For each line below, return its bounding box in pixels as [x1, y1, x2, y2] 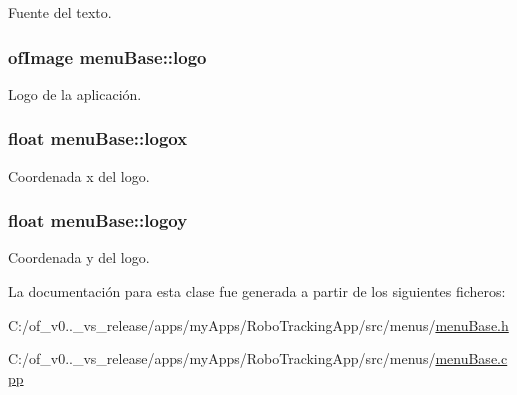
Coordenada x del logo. [8, 165, 150, 186]
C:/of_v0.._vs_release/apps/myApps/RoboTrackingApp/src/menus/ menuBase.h [8, 314, 509, 335]
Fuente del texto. [8, 2, 112, 22]
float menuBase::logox [8, 126, 188, 151]
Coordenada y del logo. [8, 247, 150, 268]
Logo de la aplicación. [8, 83, 142, 104]
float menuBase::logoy [8, 208, 188, 233]
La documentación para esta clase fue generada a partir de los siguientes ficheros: [8, 281, 506, 302]
